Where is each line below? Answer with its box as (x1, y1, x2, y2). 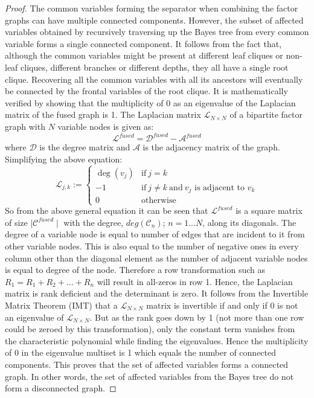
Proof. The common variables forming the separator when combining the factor (5, 2, 298, 14)
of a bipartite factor (229, 108, 303, 121)
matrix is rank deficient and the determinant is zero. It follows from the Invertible (5, 287, 309, 300)
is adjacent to (194, 183, 245, 192)
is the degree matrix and (39, 141, 130, 153)
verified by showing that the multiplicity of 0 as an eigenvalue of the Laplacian (5, 96, 296, 109)
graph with (5, 120, 45, 132)
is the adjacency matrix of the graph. (143, 141, 280, 153)
